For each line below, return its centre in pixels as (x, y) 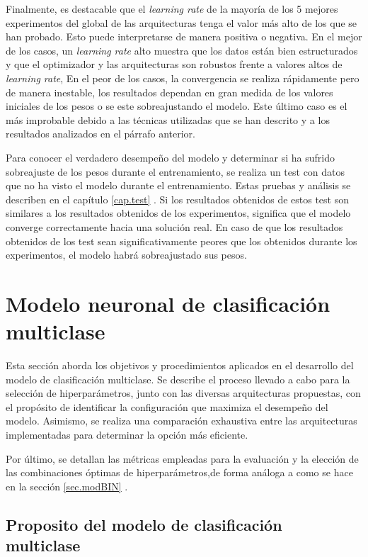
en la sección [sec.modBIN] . (67, 486)
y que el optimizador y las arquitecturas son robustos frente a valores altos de (174, 64)
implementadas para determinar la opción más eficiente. (127, 434)
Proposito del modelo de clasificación (144, 524)
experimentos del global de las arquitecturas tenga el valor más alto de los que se (182, 22)
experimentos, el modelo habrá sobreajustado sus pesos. (126, 255)
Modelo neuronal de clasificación (168, 303)
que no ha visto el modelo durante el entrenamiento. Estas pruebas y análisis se (178, 185)
